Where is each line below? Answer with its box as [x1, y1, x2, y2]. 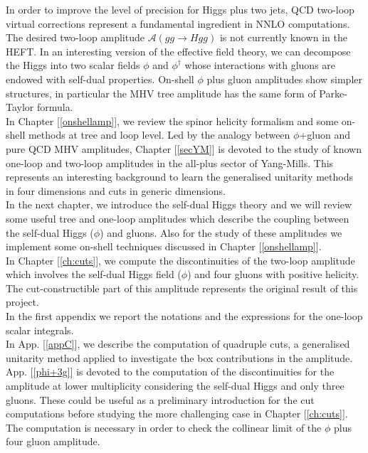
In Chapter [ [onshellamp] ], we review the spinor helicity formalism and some [6, 113, 339, 128]
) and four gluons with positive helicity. [187, 267, 359, 282]
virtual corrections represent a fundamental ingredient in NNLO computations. [6, 16, 350, 31]
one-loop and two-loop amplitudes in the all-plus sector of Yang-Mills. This [6, 155, 334, 170]
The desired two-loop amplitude [6, 30, 144, 45]
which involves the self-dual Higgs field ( [6, 267, 182, 282]
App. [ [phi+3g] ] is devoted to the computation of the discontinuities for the [6, 364, 335, 379]
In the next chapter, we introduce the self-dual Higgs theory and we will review [6, 197, 352, 212]
